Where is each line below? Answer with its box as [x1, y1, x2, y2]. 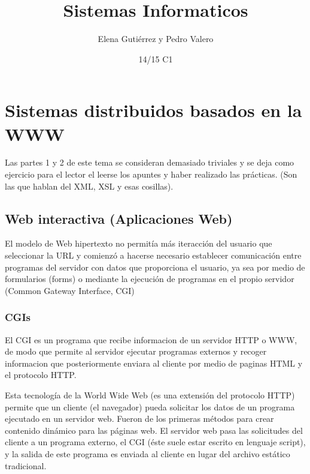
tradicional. [5, 459, 47, 472]
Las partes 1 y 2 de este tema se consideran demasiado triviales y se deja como [5, 156, 294, 169]
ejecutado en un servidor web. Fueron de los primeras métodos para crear [5, 412, 274, 425]
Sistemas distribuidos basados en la [5, 98, 302, 122]
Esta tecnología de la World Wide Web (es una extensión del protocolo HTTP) [5, 388, 295, 401]
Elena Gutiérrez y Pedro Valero [98, 32, 214, 45]
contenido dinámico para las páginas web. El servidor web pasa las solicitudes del [5, 424, 303, 436]
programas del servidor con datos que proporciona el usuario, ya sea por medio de [5, 260, 305, 273]
